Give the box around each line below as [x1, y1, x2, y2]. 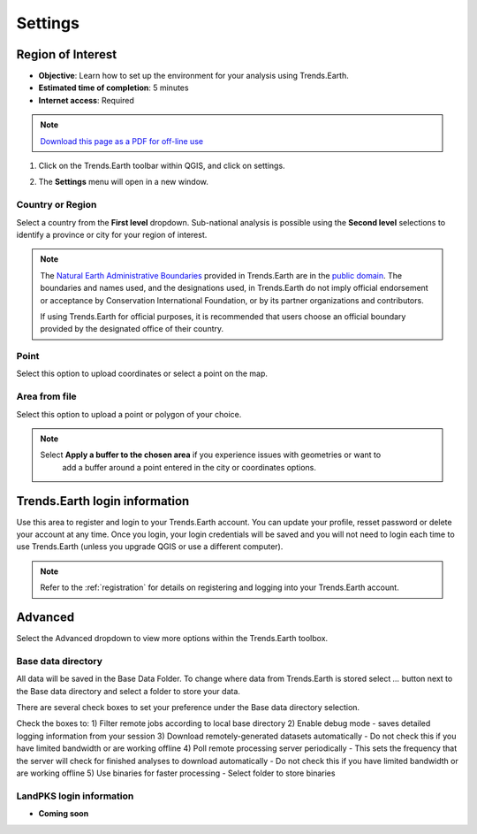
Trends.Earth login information [16, 494, 190, 509]
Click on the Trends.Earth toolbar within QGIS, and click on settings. [38, 160, 286, 172]
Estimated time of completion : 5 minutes [38, 82, 189, 93]
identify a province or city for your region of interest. [16, 229, 208, 240]
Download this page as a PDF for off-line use [40, 135, 203, 146]
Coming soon [38, 808, 89, 819]
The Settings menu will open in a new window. [38, 177, 209, 187]
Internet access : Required [38, 95, 134, 105]
